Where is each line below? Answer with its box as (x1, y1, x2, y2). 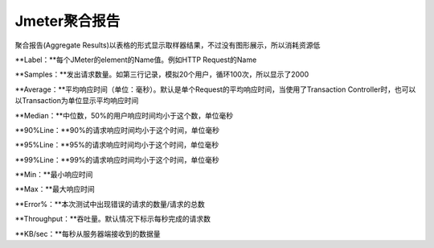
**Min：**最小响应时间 (14, 170, 93, 180)
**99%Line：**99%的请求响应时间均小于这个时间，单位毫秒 (14, 155, 220, 164)
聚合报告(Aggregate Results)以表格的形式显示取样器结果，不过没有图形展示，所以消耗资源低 (14, 40, 321, 50)
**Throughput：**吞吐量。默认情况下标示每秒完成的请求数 (14, 214, 211, 224)
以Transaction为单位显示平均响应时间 (14, 96, 139, 105)
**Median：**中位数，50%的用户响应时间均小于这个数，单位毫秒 (14, 110, 233, 120)
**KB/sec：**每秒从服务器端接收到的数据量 (14, 229, 161, 238)
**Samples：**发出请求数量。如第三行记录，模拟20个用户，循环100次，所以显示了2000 (14, 69, 309, 80)
